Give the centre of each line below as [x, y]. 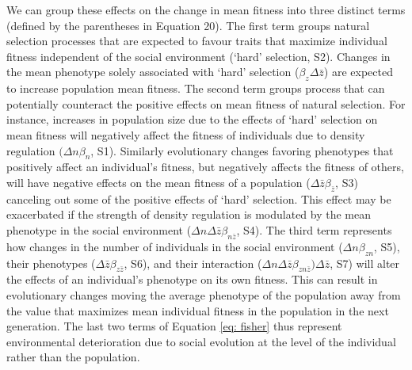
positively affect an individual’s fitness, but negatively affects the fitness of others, [205, 167]
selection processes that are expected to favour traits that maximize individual [197, 41]
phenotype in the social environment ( [99, 229]
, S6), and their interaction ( [193, 263]
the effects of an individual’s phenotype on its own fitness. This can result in [192, 279]
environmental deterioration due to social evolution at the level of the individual [201, 341]
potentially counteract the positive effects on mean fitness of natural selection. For [206, 103]
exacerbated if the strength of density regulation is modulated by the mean [189, 214]
